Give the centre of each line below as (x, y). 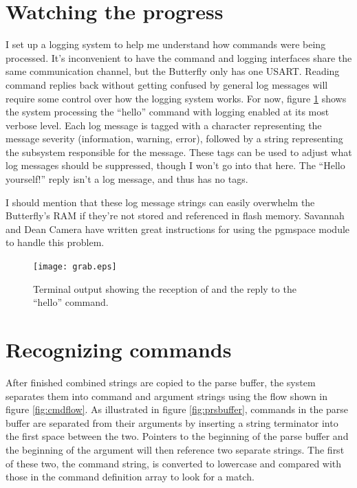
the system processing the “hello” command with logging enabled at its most (167, 112)
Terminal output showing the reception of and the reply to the (165, 288)
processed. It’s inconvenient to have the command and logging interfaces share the (179, 57)
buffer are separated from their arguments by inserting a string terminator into (172, 422)
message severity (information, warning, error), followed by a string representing (174, 138)
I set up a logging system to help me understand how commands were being (166, 44)
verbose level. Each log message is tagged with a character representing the (164, 125)
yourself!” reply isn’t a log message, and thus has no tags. (127, 179)
